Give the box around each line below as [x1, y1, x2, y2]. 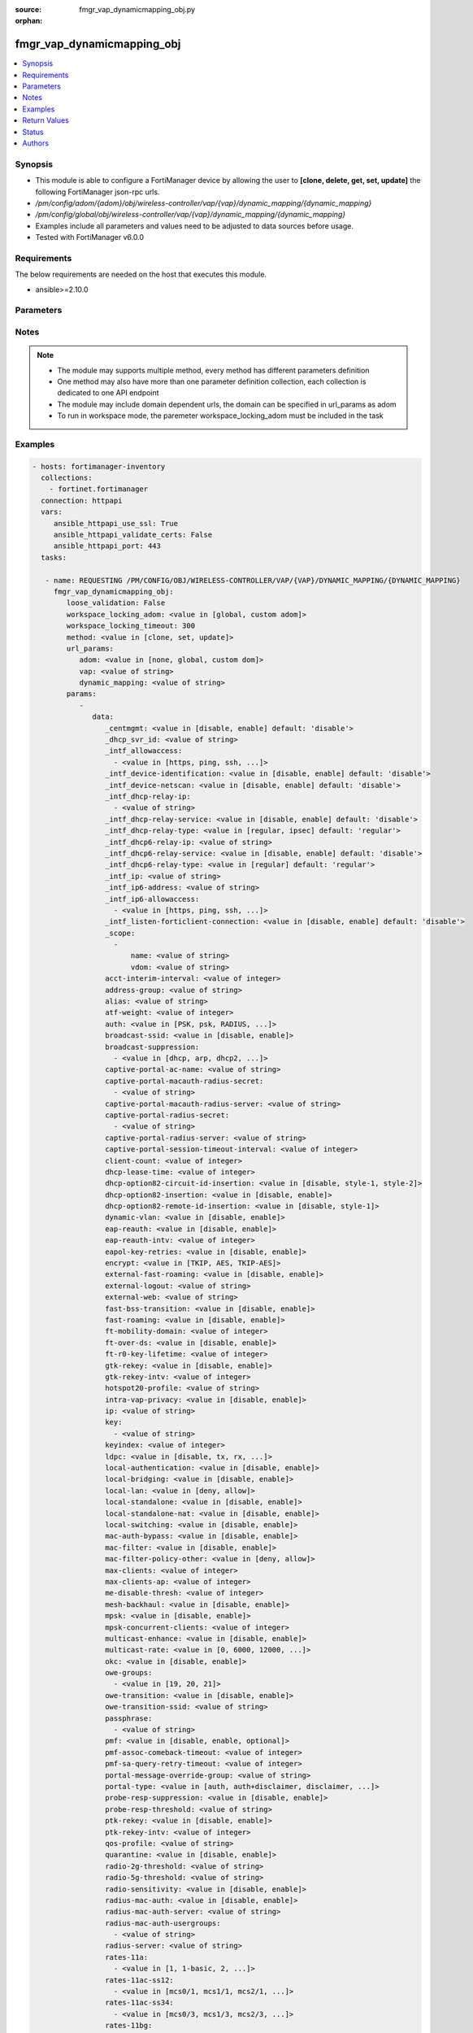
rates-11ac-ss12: [104, 1975, 174, 1984]
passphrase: [104, 1713, 153, 1723]
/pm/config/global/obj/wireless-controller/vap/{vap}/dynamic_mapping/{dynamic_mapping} [35, 210, 345, 220]
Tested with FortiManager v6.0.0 [35, 233, 145, 242]
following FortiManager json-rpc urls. [35, 187, 160, 197]
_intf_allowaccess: [104, 747, 183, 755]
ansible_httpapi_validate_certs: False [53, 530, 213, 540]
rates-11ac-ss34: [104, 1998, 174, 2008]
